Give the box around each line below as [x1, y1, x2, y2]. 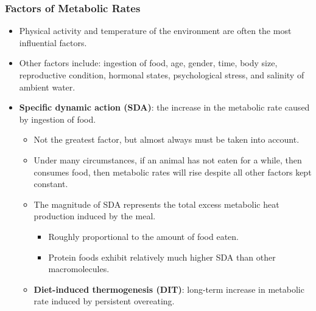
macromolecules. [48, 262, 110, 275]
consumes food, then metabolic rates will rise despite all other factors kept [33, 165, 312, 178]
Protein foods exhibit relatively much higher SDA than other [48, 250, 276, 263]
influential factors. [19, 36, 87, 49]
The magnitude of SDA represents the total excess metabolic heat [33, 197, 279, 210]
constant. [33, 177, 68, 190]
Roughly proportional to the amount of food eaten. [48, 230, 239, 242]
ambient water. [19, 80, 75, 93]
